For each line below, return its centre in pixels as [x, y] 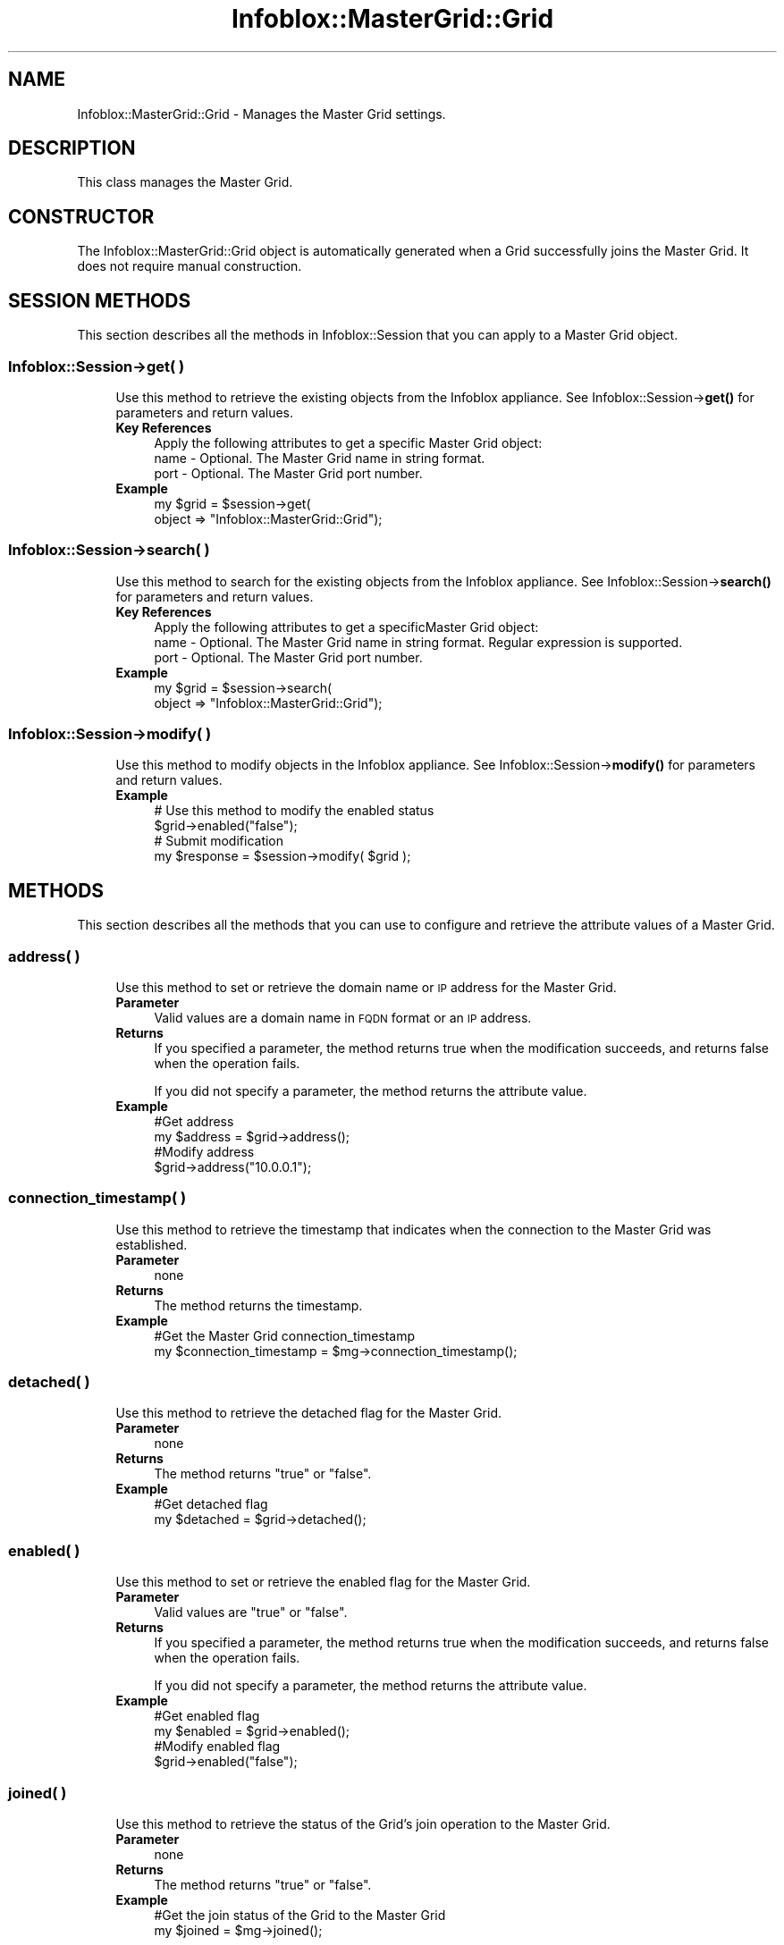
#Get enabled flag [207, 1716]
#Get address [194, 1121]
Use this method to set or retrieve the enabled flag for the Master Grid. [323, 1582]
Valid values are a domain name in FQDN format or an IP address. [343, 1017]
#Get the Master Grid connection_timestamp [285, 1335]
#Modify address [204, 1151]
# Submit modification [219, 841]
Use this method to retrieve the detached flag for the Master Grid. [308, 1413]
